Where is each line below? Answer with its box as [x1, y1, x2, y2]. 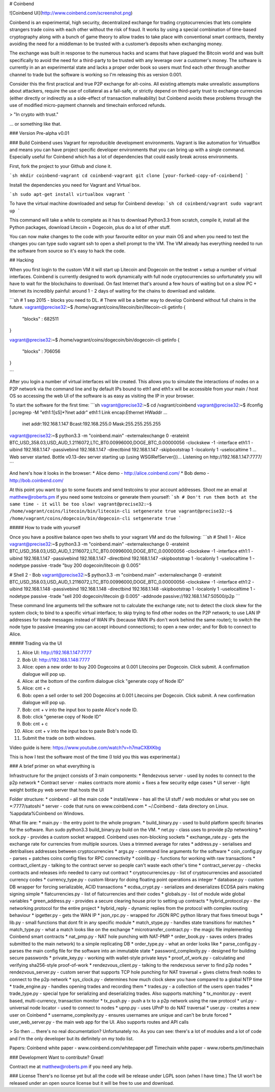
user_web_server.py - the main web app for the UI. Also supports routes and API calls [9, 1019, 189, 1025]
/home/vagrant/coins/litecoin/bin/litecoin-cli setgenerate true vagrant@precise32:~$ [9, 508, 233, 514]
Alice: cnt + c [22, 685, 50, 692]
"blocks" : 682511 [22, 315, 59, 322]
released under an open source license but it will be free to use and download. [9, 1080, 174, 1086]
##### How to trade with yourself [9, 525, 81, 531]
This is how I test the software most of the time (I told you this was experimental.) [9, 754, 180, 760]
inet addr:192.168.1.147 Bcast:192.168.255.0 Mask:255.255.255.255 [22, 421, 161, 427]
